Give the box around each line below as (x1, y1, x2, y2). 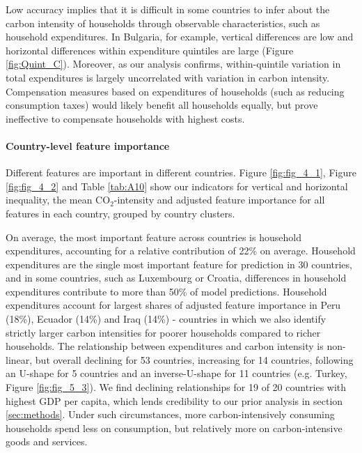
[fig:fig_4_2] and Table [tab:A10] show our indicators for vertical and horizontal (6, 178, 348, 193)
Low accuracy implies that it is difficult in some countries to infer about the (6, 2, 330, 16)
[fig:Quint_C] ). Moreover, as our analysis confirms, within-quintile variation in (6, 56, 341, 71)
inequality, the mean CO (6, 192, 111, 207)
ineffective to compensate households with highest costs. (6, 111, 245, 125)
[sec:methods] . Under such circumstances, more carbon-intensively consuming (6, 407, 335, 422)
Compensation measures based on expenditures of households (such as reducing (6, 84, 345, 98)
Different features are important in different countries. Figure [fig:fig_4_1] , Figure (6, 165, 356, 180)
